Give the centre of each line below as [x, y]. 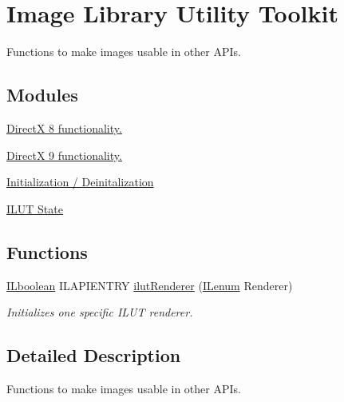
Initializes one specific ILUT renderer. [100, 312]
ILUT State [35, 208]
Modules [42, 95]
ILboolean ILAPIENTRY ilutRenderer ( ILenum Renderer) [150, 285]
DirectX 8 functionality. [64, 127]
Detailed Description [94, 355]
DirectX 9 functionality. [64, 155]
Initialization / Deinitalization [80, 182]
